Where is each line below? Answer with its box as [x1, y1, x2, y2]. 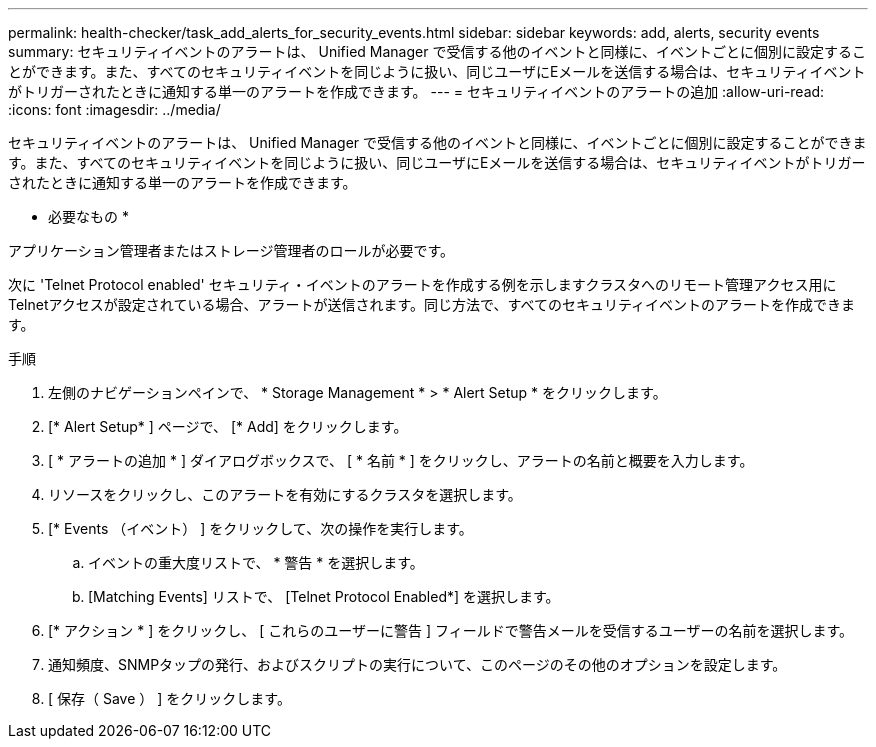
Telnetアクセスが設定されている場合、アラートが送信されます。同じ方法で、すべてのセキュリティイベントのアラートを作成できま [8, 296, 856, 313]
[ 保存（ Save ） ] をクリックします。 [48, 690, 291, 707]
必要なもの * [48, 208, 129, 225]
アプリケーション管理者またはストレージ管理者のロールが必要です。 [8, 242, 455, 259]
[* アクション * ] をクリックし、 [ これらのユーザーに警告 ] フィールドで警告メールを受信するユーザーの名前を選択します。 [48, 622, 854, 639]
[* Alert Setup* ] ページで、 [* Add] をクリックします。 [48, 418, 408, 435]
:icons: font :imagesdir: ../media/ [8, 101, 221, 118]
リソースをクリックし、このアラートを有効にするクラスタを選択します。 [48, 486, 522, 503]
